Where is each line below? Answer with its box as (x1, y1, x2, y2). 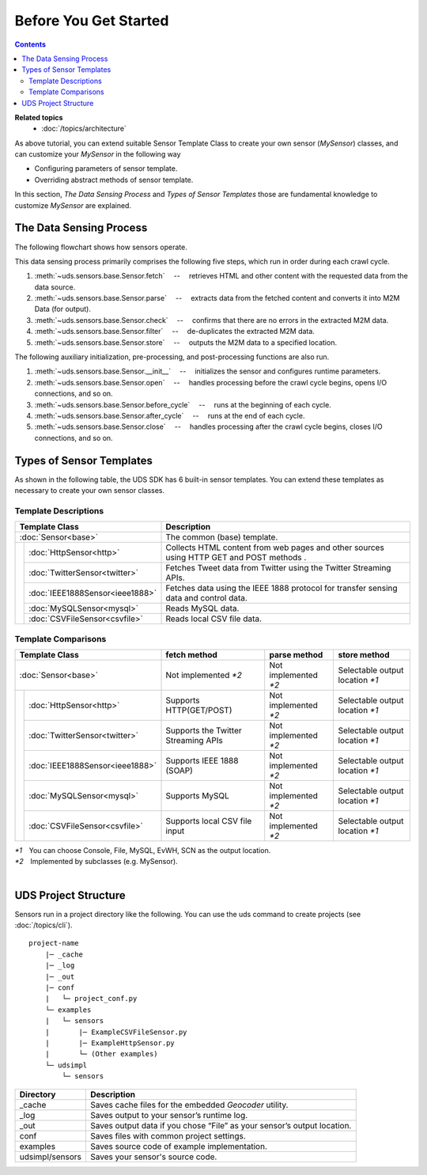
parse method (269, 649, 323, 660)
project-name (28, 938, 79, 948)
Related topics (14, 112, 63, 122)
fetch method (165, 649, 217, 660)
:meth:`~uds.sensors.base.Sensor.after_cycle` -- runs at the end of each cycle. (34, 411, 305, 420)
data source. (34, 282, 76, 292)
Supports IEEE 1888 (165, 755, 239, 766)
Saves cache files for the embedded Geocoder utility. (89, 1099, 289, 1110)
